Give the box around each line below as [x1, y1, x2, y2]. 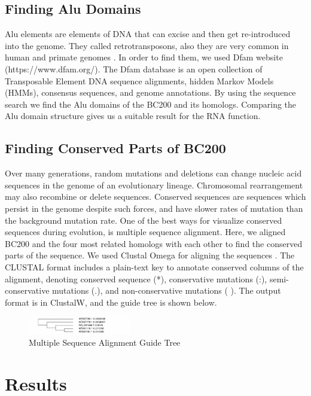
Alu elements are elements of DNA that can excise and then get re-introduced [5, 28, 291, 40]
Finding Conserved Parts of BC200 [5, 139, 226, 157]
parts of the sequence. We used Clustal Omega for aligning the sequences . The [5, 249, 295, 261]
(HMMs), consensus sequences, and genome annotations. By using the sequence [5, 86, 296, 99]
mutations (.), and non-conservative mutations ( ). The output [52, 284, 281, 297]
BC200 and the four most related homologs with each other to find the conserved [5, 237, 303, 249]
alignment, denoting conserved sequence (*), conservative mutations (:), [5, 272, 267, 285]
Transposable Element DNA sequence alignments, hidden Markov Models [5, 74, 274, 87]
